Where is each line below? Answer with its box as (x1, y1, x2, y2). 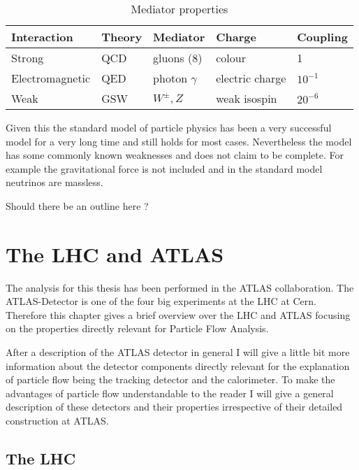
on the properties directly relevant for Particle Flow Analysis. (6, 321, 269, 336)
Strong (11, 50, 44, 66)
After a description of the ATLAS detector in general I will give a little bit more (6, 345, 350, 359)
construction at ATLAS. (6, 413, 109, 428)
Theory (101, 29, 142, 45)
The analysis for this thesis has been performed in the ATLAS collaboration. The (6, 280, 354, 294)
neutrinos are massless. (6, 175, 103, 190)
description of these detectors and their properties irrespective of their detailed (6, 399, 343, 414)
